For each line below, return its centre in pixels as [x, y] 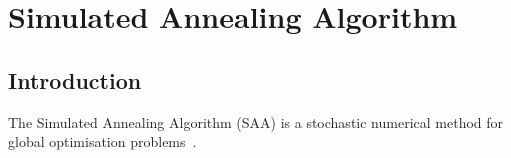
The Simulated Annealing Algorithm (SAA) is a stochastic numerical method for [256, 121]
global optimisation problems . [102, 141]
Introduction [75, 79]
